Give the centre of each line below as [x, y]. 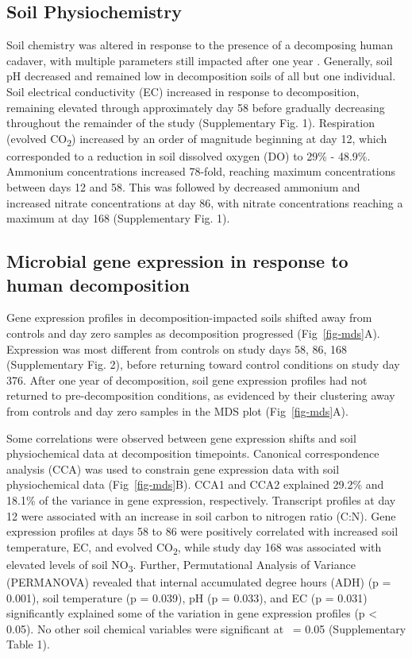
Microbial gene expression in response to [177, 261]
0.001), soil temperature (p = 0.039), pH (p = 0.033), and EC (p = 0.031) [187, 597]
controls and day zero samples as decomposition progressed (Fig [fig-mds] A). [193, 333]
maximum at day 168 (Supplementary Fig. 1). [118, 218]
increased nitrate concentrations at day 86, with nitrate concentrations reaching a [205, 202]
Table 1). [28, 644]
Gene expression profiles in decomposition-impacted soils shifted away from [189, 317]
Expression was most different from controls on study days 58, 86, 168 [177, 348]
